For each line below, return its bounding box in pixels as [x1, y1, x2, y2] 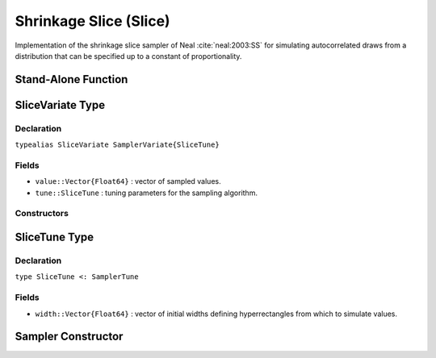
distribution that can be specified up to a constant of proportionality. [15, 51, 242, 60]
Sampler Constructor [15, 330, 124, 343]
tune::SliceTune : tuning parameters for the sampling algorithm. [35, 188, 258, 198]
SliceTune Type [15, 231, 94, 244]
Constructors [15, 208, 69, 219]
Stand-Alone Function [15, 73, 128, 86]
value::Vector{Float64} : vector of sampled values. [35, 177, 221, 186]
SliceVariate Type [15, 98, 105, 112]
